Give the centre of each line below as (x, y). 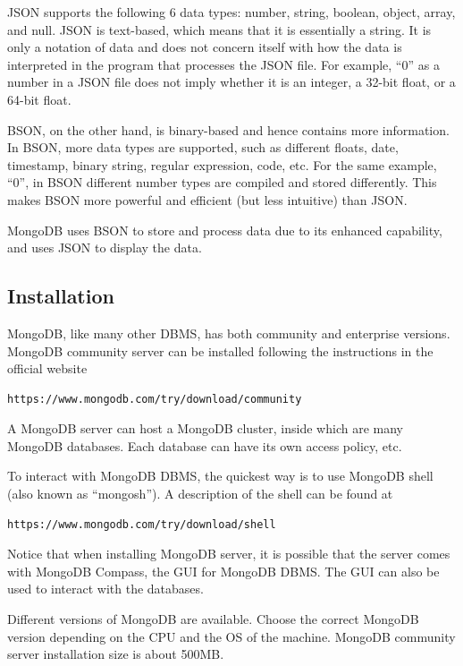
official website (47, 368)
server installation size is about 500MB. (116, 654)
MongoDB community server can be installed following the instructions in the (220, 350)
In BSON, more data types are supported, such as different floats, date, (203, 147)
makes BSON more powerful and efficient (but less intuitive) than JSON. (207, 199)
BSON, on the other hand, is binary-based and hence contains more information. (228, 129)
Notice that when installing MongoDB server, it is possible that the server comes (229, 554)
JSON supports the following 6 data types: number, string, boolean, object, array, (231, 12)
